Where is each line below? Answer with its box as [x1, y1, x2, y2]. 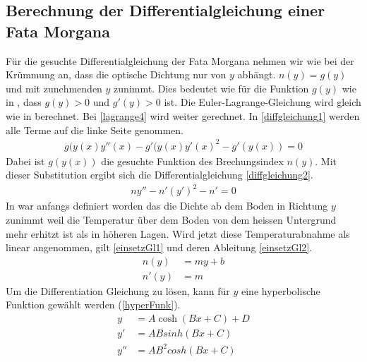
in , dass [6, 95, 42, 109]
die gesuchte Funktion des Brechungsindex [101, 153, 284, 168]
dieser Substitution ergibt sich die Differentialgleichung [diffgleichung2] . [6, 167, 313, 182]
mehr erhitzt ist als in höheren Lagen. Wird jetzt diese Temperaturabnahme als [6, 226, 350, 241]
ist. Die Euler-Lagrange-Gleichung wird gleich [164, 95, 361, 109]
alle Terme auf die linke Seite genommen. [6, 122, 184, 137]
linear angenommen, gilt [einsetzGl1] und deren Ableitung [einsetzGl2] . [6, 240, 313, 255]
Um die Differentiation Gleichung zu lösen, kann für [6, 283, 230, 298]
